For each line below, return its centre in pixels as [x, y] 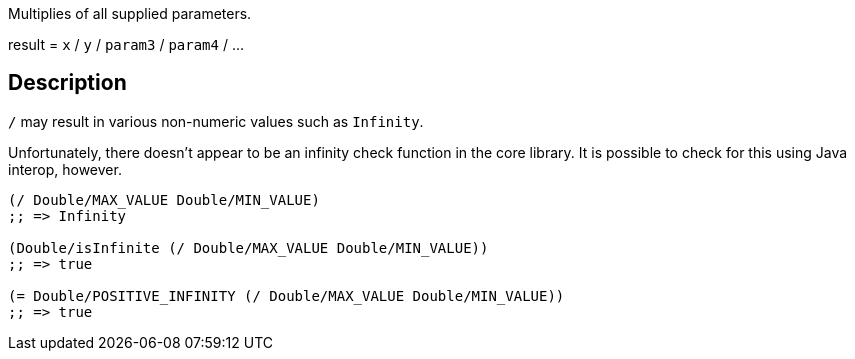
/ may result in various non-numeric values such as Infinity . [216, 121]
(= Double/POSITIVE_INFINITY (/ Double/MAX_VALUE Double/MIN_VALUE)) [286, 295]
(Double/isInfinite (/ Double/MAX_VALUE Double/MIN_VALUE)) [248, 247]
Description [67, 83]
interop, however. [65, 169]
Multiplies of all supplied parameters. [130, 13]
